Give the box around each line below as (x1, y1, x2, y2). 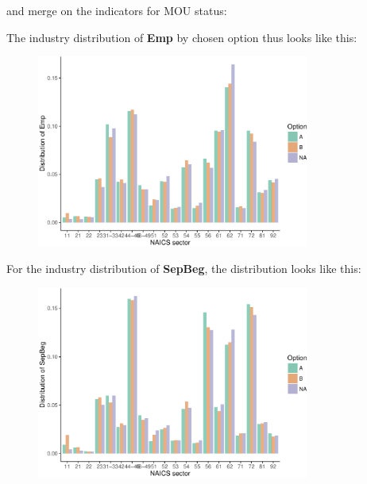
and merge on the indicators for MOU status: (6, 2, 227, 18)
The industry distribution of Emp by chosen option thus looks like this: (6, 29, 357, 45)
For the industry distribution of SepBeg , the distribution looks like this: (6, 260, 361, 277)
